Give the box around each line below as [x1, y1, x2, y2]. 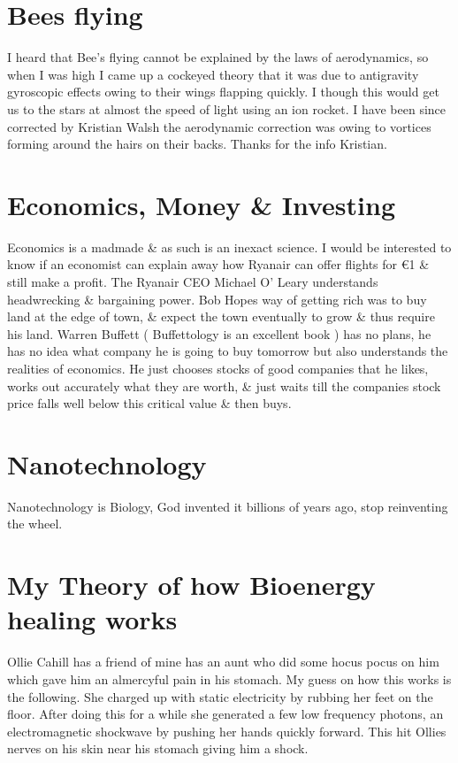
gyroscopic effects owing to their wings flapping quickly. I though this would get [7, 82, 439, 101]
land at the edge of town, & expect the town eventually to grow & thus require [7, 307, 435, 326]
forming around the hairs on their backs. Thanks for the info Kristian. [7, 135, 387, 153]
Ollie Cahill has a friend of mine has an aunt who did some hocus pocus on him [7, 652, 439, 671]
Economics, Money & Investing [7, 186, 396, 222]
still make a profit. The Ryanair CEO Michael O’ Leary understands [7, 273, 378, 290]
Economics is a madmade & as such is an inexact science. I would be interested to [7, 237, 452, 256]
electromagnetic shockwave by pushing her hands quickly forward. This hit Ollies [7, 721, 447, 740]
